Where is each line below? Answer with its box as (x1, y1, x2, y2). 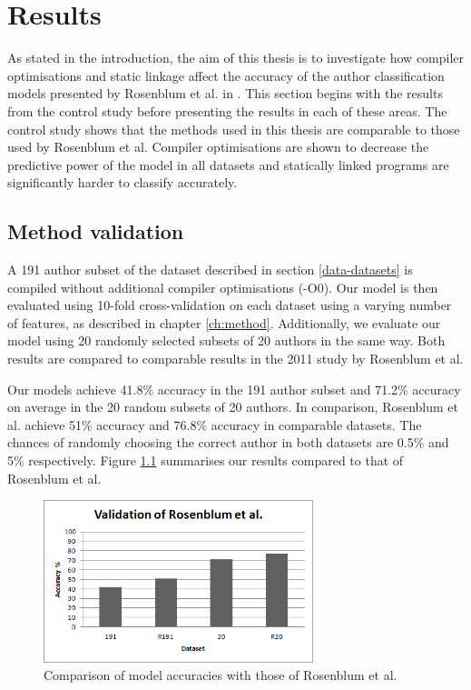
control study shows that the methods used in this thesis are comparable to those (7, 119, 460, 138)
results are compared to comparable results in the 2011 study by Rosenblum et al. (7, 349, 464, 368)
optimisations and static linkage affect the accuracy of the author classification (7, 65, 445, 85)
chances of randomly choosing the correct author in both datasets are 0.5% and (7, 433, 449, 452)
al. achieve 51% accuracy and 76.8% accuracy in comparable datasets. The (7, 415, 422, 434)
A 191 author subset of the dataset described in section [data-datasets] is (7, 260, 413, 279)
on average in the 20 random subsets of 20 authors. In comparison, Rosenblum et (7, 397, 459, 416)
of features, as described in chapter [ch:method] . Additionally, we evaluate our (7, 313, 441, 332)
